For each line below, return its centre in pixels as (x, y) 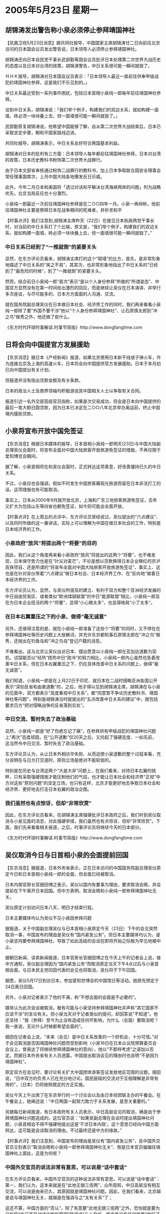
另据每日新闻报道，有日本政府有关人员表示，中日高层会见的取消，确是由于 (81, 1111)
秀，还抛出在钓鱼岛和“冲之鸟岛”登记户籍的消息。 (55, 641)
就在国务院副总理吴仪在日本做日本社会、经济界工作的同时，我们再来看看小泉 (83, 305)
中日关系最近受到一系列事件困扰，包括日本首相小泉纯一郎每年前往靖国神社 (81, 93)
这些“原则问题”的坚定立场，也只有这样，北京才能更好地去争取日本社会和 (87, 783)
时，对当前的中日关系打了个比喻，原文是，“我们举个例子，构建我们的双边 (80, 227)
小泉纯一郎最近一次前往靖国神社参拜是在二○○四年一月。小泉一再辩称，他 (81, 204)
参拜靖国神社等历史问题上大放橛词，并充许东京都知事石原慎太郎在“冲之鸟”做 (83, 634)
